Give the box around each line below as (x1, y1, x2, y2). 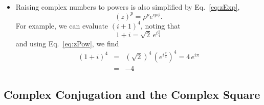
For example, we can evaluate (15, 20, 108, 31)
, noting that (140, 20, 181, 31)
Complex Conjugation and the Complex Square (4, 87, 260, 102)
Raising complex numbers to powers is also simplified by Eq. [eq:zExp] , (15, 2, 240, 12)
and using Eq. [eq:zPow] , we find (15, 38, 119, 48)
